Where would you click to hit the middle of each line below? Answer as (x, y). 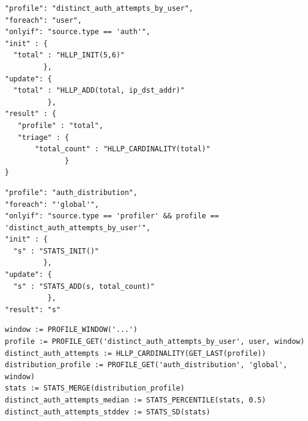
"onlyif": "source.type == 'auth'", (78, 32)
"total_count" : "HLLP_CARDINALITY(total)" (123, 149)
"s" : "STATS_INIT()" (56, 251)
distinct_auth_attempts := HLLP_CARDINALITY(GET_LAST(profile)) (135, 353)
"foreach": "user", (43, 20)
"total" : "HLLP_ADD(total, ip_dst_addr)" (99, 91)
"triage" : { (43, 137)
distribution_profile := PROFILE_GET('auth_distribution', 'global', (146, 365)
